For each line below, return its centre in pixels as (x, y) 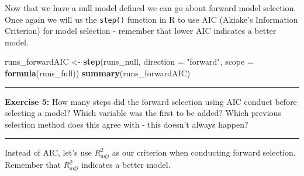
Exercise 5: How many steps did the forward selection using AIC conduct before (151, 101)
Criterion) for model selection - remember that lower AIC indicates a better (141, 31)
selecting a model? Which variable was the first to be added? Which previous (143, 113)
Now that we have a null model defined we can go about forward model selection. (151, 8)
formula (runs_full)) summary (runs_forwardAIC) (98, 73)
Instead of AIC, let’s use (48, 152)
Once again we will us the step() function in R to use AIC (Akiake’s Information (151, 19)
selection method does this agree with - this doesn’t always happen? (127, 124)
